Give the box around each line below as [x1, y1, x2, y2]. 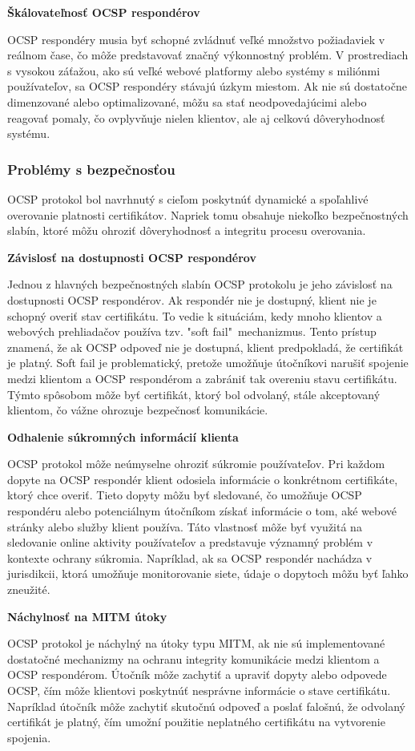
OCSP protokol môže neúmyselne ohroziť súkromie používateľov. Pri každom [7, 455, 385, 472]
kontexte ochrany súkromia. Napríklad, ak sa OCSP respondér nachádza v [7, 549, 373, 566]
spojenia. [7, 729, 51, 745]
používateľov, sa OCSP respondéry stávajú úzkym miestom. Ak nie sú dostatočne [7, 78, 407, 95]
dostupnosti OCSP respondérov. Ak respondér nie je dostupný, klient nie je [7, 291, 377, 308]
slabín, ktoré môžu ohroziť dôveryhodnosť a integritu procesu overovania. [7, 222, 366, 239]
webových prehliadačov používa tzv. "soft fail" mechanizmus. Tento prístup [7, 323, 377, 340]
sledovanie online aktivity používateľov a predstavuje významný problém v [7, 534, 373, 551]
